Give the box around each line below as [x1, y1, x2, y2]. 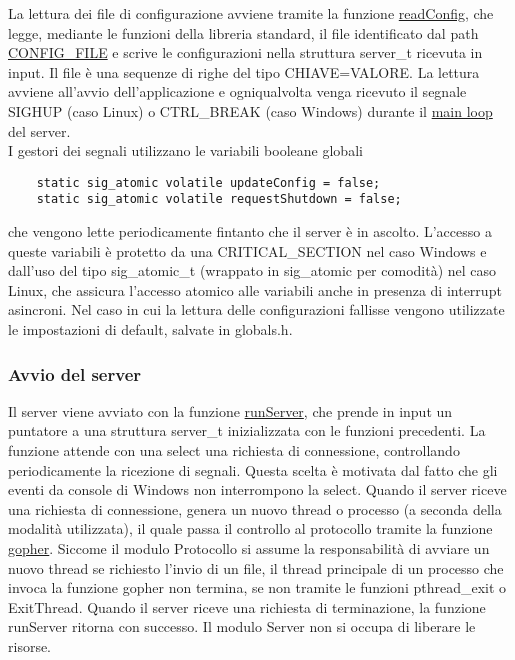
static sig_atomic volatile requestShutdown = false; [36, 192, 402, 207]
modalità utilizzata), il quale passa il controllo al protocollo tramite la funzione [8, 518, 493, 539]
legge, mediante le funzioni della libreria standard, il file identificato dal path [8, 22, 479, 43]
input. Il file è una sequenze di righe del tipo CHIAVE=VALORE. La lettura [8, 61, 480, 82]
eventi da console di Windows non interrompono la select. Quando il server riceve [8, 479, 507, 500]
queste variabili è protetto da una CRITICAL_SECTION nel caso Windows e [8, 240, 487, 261]
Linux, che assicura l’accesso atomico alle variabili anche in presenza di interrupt [8, 279, 502, 300]
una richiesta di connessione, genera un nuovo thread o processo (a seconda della [8, 498, 502, 519]
